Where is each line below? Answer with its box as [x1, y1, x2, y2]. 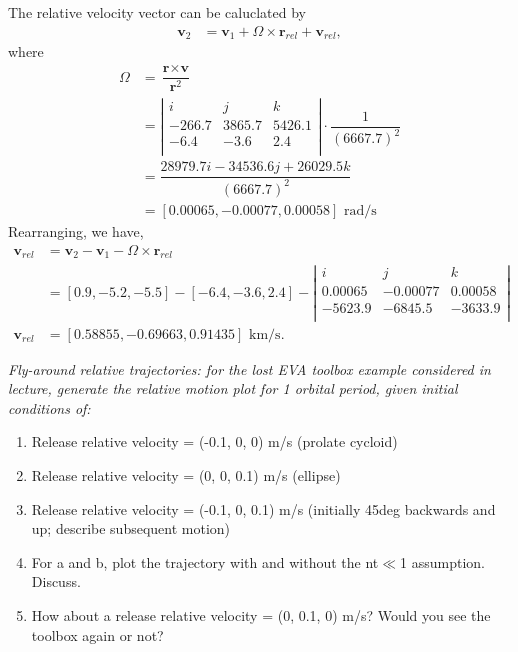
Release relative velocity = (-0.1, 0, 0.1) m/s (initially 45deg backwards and [31, 498, 496, 519]
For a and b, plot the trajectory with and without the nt [31, 551, 379, 572]
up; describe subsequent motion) [31, 518, 231, 539]
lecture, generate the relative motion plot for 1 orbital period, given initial [8, 378, 458, 399]
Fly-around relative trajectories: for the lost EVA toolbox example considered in [8, 358, 491, 379]
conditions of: [8, 397, 91, 418]
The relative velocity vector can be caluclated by [8, 2, 306, 22]
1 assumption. [400, 551, 485, 572]
